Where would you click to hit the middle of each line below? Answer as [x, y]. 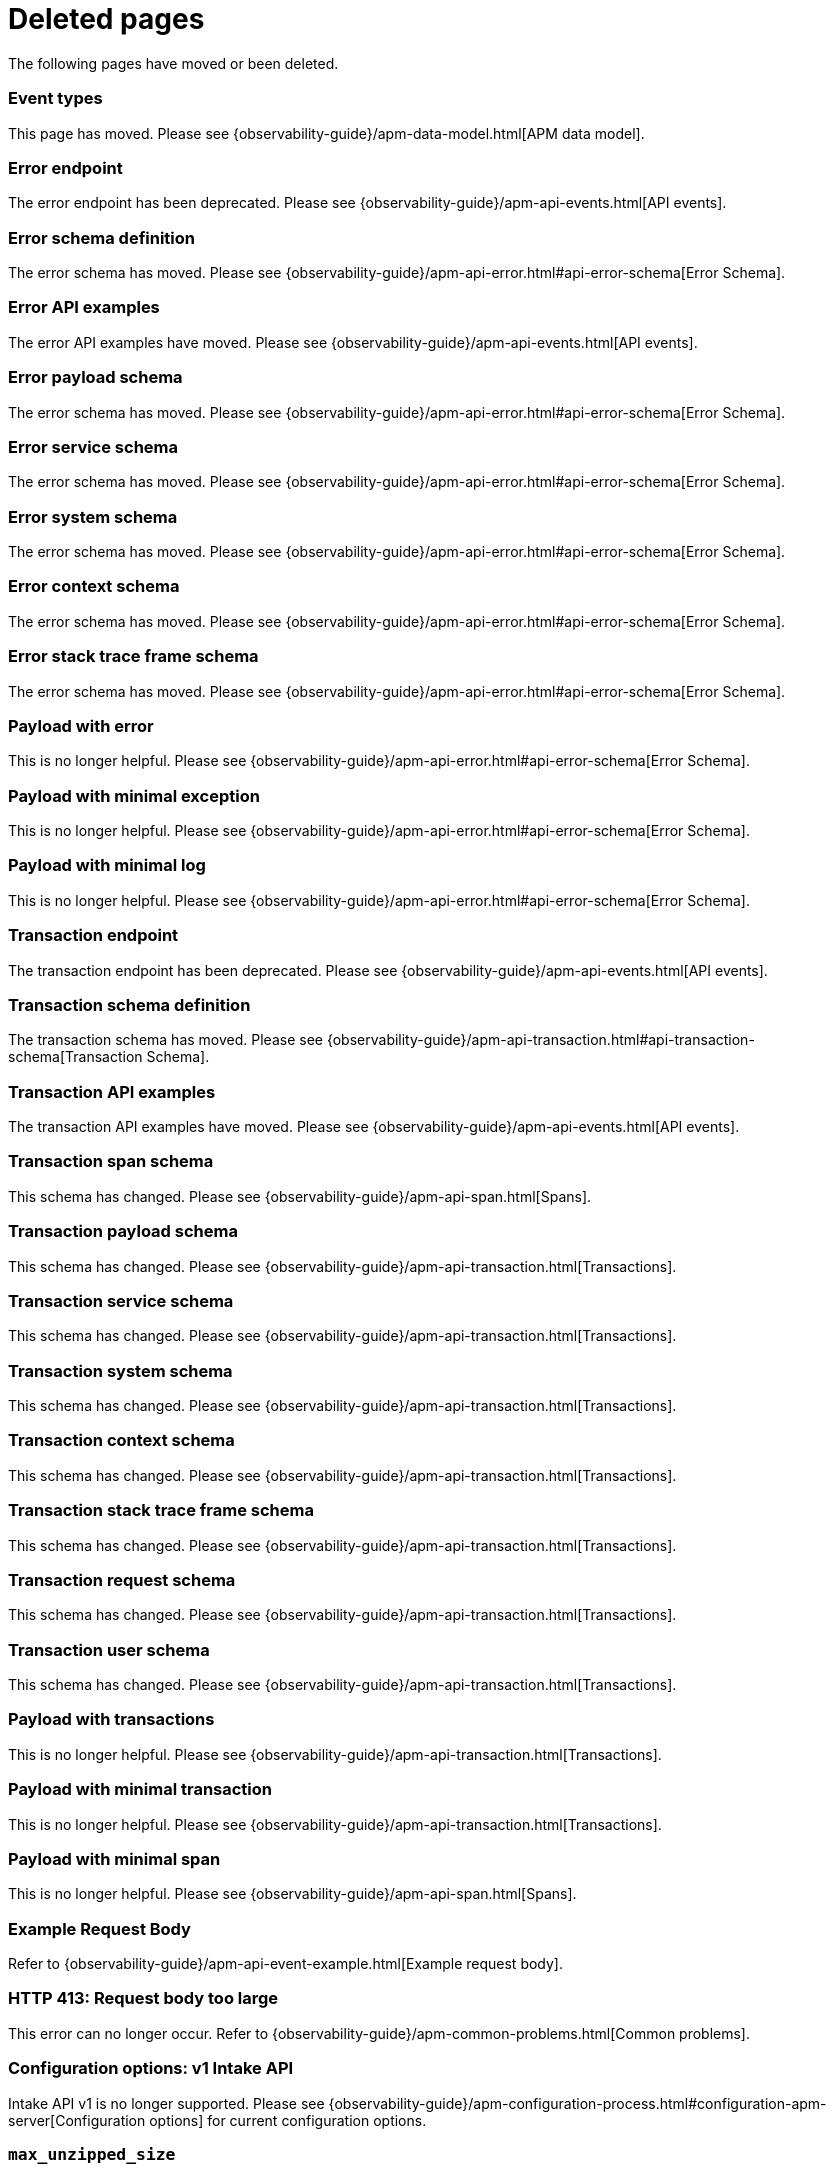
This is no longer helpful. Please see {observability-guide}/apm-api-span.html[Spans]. [292, 1894]
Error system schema [93, 516]
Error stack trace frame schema [133, 656]
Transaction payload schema [123, 1231]
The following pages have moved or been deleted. [173, 63]
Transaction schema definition [129, 1004]
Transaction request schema [122, 1579]
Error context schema [94, 586]
